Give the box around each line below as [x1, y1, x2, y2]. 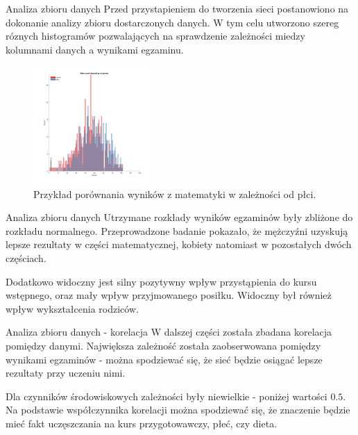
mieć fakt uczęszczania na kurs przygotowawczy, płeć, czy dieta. [6, 416, 278, 430]
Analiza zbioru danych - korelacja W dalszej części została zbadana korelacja [6, 325, 332, 339]
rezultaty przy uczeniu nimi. [6, 366, 126, 380]
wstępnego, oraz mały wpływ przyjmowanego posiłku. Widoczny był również [6, 288, 332, 302]
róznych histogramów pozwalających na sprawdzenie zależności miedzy [6, 28, 305, 43]
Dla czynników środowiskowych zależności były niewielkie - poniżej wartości [6, 388, 327, 403]
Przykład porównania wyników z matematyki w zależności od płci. [33, 186, 316, 201]
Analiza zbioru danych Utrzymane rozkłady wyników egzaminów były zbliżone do [6, 210, 353, 224]
